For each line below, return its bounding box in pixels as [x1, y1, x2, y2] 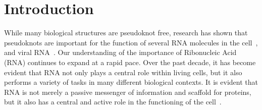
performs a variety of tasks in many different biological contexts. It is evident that [4, 77, 258, 87]
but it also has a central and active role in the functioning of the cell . [4, 96, 222, 107]
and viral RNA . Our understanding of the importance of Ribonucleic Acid [4, 47, 237, 58]
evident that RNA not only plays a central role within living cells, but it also [4, 67, 242, 77]
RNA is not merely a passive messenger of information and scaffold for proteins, [4, 86, 251, 97]
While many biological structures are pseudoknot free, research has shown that [4, 27, 248, 38]
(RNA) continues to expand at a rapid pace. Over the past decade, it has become [4, 57, 256, 67]
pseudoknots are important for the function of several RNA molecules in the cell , [4, 37, 258, 47]
